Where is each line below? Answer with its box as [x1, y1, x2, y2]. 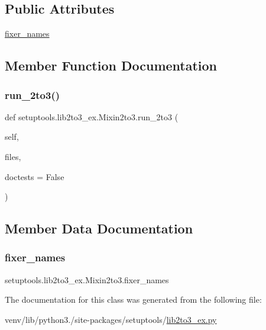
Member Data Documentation [5, 219, 193, 238]
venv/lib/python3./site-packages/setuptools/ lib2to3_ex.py [5, 313, 217, 325]
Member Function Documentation [5, 56, 218, 75]
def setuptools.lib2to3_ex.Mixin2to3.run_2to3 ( [5, 110, 179, 123]
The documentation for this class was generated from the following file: [5, 293, 262, 306]
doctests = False [5, 170, 64, 182]
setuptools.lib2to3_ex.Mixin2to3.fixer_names [5, 273, 169, 286]
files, [5, 150, 21, 162]
